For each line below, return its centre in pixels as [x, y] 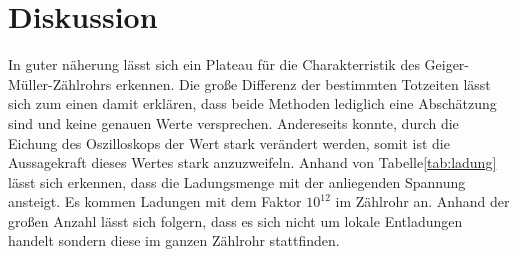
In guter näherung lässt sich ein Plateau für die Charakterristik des [214, 64]
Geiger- [447, 64]
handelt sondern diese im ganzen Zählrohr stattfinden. [174, 240]
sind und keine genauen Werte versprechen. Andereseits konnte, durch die [233, 122]
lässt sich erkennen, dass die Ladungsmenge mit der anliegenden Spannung [237, 181]
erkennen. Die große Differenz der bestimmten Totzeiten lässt [303, 83]
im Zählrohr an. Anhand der [422, 201]
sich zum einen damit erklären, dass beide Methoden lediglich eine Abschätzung [252, 103]
